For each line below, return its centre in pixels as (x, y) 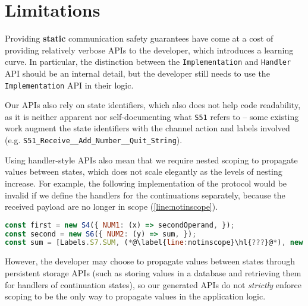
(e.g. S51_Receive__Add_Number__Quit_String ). (94, 140)
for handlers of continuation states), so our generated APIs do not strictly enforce (153, 284)
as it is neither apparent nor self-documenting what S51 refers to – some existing (152, 116)
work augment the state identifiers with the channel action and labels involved (147, 128)
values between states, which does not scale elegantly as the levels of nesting (144, 171)
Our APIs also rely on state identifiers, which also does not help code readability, (153, 105)
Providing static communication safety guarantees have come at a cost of (139, 38)
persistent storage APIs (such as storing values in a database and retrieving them (153, 272)
